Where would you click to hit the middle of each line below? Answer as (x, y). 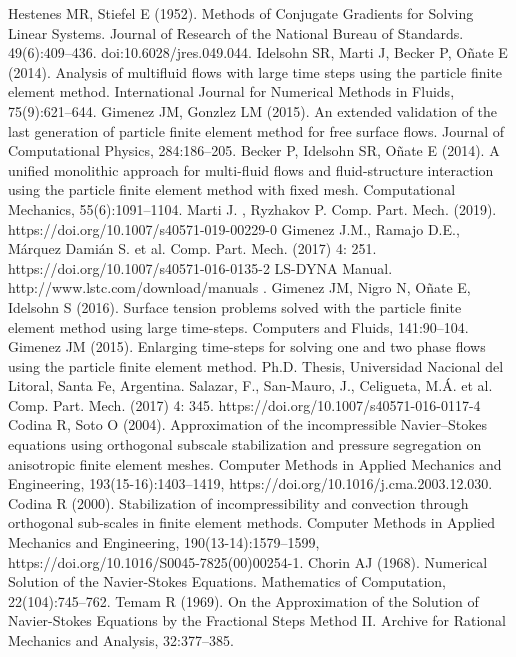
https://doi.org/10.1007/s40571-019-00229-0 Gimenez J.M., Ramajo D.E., (234, 228)
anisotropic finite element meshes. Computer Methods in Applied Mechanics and (255, 463)
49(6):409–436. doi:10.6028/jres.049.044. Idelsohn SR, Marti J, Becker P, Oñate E (258, 52)
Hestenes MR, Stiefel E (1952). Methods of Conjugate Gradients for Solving (241, 13)
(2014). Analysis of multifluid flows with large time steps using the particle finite (255, 71)
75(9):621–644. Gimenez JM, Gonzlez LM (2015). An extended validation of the (253, 110)
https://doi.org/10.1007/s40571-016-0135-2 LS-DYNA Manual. (200, 267)
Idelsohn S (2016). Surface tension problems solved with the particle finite (235, 306)
